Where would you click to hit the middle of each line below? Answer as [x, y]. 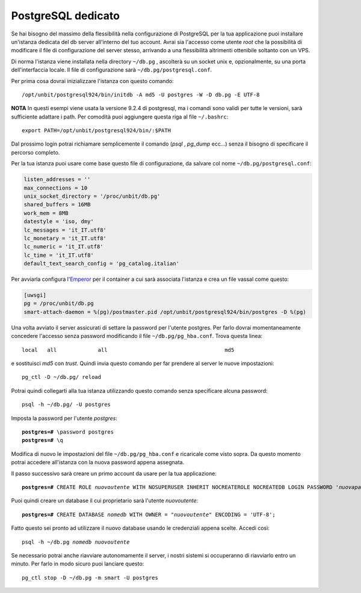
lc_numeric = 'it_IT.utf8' [63, 247]
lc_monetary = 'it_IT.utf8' [65, 238]
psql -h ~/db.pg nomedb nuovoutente [76, 542]
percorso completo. [35, 152]
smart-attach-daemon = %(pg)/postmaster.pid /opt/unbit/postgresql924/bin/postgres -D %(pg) [165, 312]
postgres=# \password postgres [68, 432]
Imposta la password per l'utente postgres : [64, 418]
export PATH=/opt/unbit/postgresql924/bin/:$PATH [97, 131]
